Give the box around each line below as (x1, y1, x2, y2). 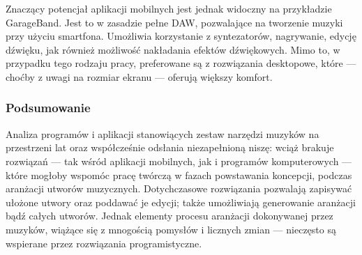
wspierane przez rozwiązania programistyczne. (6, 235, 202, 250)
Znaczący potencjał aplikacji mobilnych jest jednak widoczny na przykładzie (6, 1, 332, 15)
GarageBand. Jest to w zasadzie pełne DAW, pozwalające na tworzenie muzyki (6, 15, 343, 29)
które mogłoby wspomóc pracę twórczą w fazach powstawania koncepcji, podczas (6, 167, 352, 182)
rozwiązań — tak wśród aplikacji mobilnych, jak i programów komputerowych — (6, 153, 352, 168)
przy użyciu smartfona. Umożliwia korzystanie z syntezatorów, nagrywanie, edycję (6, 29, 356, 43)
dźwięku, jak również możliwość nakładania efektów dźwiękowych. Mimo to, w (6, 42, 340, 56)
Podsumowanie (6, 99, 91, 116)
